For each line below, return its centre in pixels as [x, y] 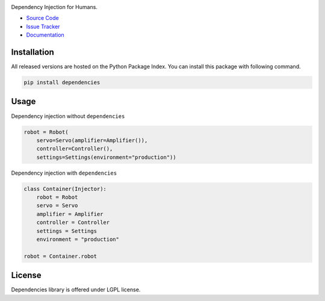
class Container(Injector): [65, 189]
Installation [32, 52]
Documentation [45, 35]
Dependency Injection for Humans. [54, 7]
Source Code [43, 18]
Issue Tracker [43, 26]
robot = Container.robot [60, 256]
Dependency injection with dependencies [64, 173]
